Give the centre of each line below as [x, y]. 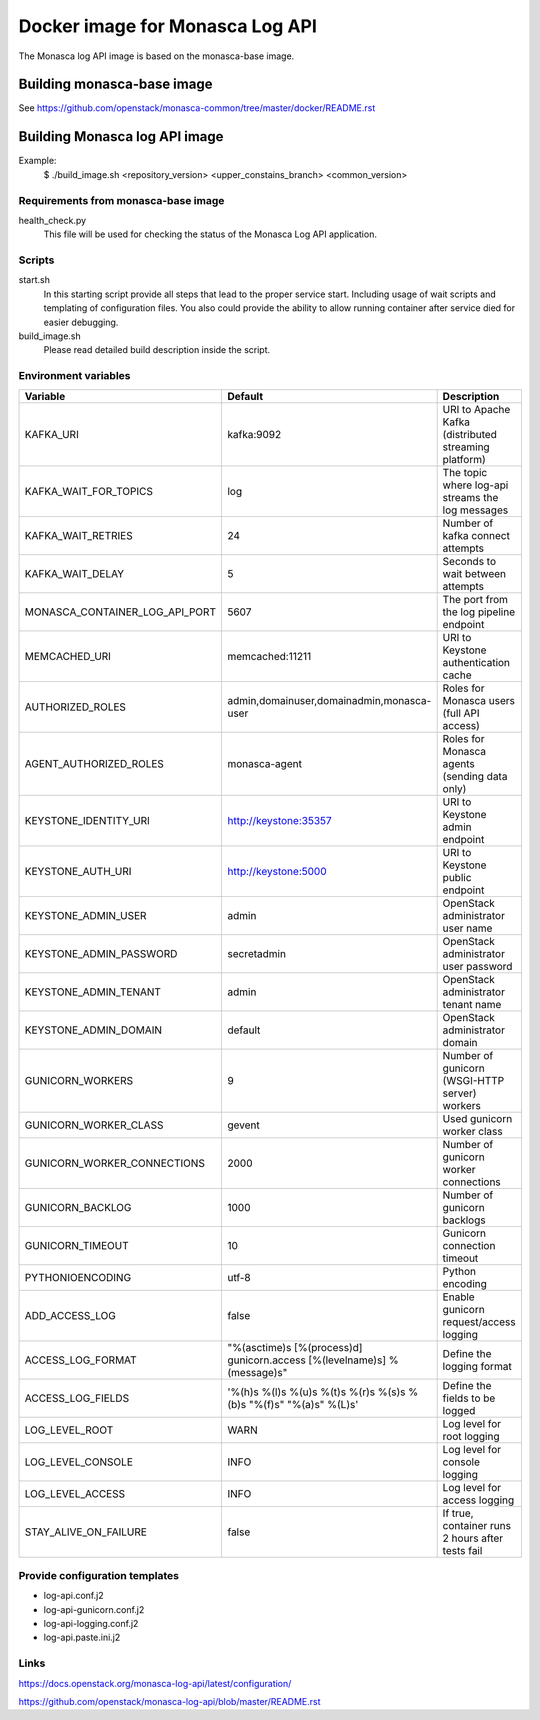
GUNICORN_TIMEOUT [76, 1245]
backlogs [464, 1220]
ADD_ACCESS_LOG [70, 1315]
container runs [477, 1525]
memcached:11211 [269, 656]
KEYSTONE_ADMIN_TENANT [93, 992]
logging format [477, 1366]
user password [477, 966]
